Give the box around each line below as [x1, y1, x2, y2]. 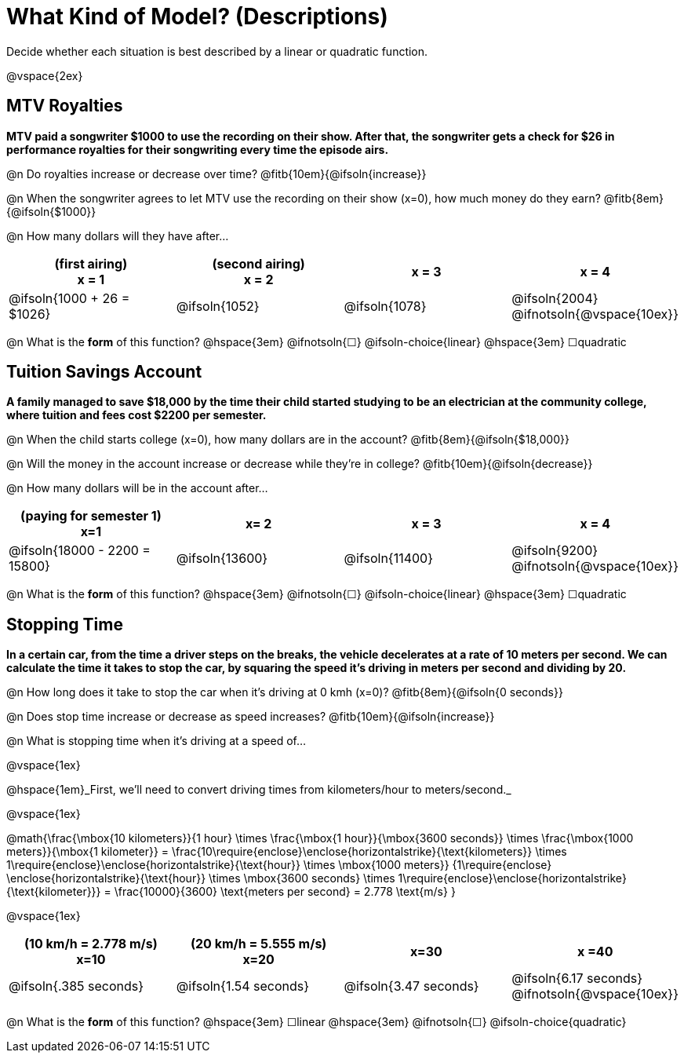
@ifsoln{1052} [176, 298, 260, 314]
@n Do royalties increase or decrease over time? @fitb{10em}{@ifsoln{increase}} [6, 166, 427, 181]
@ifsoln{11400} [344, 550, 434, 567]
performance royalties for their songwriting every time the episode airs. [6, 142, 389, 156]
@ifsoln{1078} [344, 298, 427, 314]
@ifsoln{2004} [511, 290, 598, 306]
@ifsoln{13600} [176, 550, 268, 567]
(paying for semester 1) [20, 508, 162, 524]
